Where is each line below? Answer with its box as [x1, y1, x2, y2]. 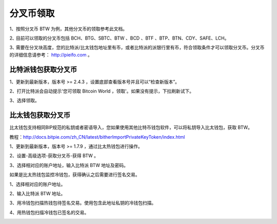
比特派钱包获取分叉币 [9, 65, 77, 74]
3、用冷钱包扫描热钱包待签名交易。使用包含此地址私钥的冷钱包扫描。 [9, 200, 156, 206]
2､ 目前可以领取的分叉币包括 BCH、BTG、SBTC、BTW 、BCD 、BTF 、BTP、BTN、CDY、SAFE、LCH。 [9, 35, 229, 41]
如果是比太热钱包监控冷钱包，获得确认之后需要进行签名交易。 [9, 172, 140, 178]
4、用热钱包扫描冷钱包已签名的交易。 [9, 209, 89, 215]
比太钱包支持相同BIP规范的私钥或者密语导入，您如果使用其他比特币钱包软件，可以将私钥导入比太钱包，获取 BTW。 [9, 124, 252, 130]
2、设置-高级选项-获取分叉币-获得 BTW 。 [9, 153, 98, 159]
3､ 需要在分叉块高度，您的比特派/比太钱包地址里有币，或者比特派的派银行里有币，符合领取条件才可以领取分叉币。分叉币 [9, 44, 265, 51]
